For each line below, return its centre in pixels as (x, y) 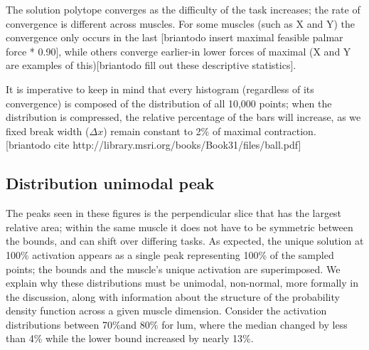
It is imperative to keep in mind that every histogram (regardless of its (160, 89)
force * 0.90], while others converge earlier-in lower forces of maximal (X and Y (178, 51)
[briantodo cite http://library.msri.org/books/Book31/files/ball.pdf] (154, 145)
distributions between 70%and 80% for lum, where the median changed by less (177, 324)
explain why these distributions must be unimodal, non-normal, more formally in (182, 283)
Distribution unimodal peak (110, 183)
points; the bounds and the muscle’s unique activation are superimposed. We (173, 269)
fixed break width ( (48, 131)
